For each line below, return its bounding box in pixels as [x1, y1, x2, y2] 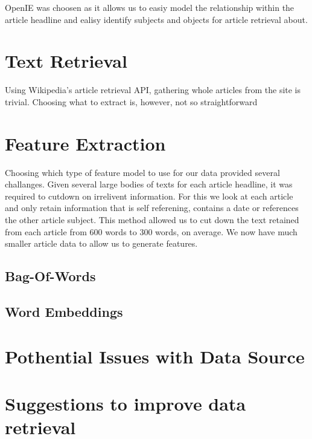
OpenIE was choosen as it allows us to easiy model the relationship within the [5, 1, 294, 13]
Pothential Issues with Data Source [5, 343, 305, 368]
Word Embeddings [5, 302, 123, 320]
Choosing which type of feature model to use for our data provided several [5, 166, 280, 178]
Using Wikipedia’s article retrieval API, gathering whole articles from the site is [5, 83, 301, 96]
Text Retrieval [5, 48, 127, 73]
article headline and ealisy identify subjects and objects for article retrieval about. [5, 13, 308, 25]
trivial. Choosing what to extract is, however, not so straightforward [5, 95, 258, 108]
